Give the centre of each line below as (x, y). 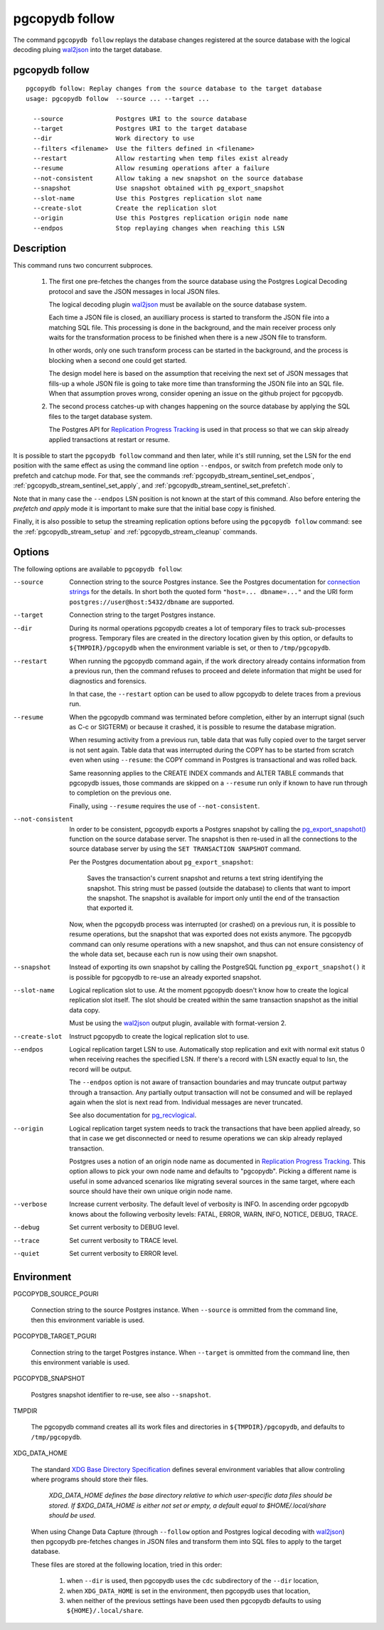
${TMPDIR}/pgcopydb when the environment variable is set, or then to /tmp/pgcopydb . (200, 648)
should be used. (72, 1515)
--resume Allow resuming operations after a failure (151, 168)
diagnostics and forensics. (108, 681)
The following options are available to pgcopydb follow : (98, 568)
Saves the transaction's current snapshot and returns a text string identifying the (205, 878)
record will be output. (101, 1069)
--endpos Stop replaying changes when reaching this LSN (159, 228)
